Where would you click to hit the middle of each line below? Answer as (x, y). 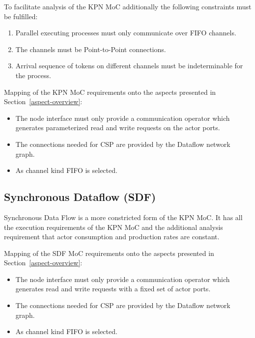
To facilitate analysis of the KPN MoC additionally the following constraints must (128, 6)
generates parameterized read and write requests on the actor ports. (118, 127)
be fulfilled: (21, 16)
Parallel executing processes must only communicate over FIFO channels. (126, 33)
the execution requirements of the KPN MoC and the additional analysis (113, 227)
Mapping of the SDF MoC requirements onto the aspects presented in (109, 253)
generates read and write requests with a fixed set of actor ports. (113, 289)
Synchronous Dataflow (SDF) (80, 197)
